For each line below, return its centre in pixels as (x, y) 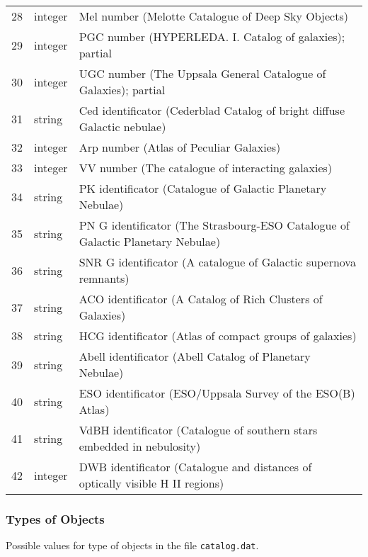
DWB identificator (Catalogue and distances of (195, 467)
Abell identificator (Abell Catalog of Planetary (195, 356)
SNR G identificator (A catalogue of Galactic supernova (217, 262)
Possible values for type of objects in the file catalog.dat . (132, 545)
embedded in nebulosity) (140, 446)
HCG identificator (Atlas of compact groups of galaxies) (218, 336)
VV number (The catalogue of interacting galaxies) (206, 168)
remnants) (104, 278)
